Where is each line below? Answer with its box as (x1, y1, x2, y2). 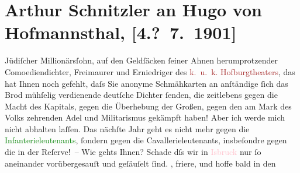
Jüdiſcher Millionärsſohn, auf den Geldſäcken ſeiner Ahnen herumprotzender (5, 54, 278, 66)
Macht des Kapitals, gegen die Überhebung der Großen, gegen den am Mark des (5, 100, 292, 112)
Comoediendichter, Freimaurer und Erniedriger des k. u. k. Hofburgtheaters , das (5, 65, 295, 77)
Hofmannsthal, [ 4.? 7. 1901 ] (5, 20, 237, 44)
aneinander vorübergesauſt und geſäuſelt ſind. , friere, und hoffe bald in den (5, 157, 276, 169)
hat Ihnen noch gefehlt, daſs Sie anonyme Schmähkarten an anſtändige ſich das (5, 77, 288, 89)
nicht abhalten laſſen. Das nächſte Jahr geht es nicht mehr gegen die (5, 122, 250, 135)
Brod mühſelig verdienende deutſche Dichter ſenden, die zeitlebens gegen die (5, 89, 278, 101)
